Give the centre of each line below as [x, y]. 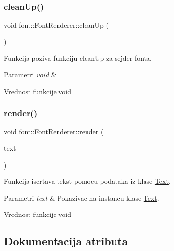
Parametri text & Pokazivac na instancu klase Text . [82, 197]
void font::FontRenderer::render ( [54, 131]
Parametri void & [30, 74]
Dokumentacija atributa [66, 241]
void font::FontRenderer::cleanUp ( [56, 25]
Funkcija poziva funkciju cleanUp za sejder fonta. [78, 58]
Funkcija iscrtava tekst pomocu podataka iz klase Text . [87, 181]
